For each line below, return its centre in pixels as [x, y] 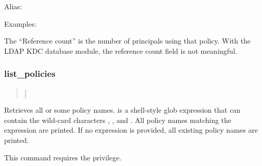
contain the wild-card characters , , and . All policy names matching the [118, 120]
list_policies [30, 74]
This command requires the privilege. [63, 157]
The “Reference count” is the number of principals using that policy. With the [127, 41]
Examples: [20, 23]
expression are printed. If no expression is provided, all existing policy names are [131, 130]
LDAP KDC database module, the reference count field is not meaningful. [121, 50]
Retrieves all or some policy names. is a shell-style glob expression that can [123, 110]
